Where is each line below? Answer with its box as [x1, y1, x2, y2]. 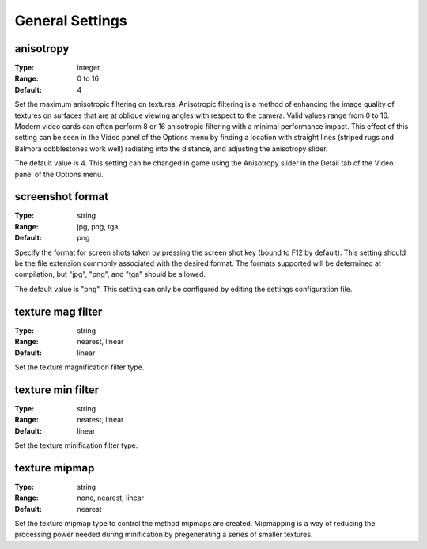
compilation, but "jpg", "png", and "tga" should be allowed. [14, 270, 206, 279]
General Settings [14, 12, 127, 29]
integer [77, 63, 100, 73]
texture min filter [14, 383, 100, 396]
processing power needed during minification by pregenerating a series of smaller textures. [14, 530, 313, 540]
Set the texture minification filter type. [14, 440, 138, 450]
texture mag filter [14, 305, 103, 318]
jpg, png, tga [77, 221, 119, 231]
